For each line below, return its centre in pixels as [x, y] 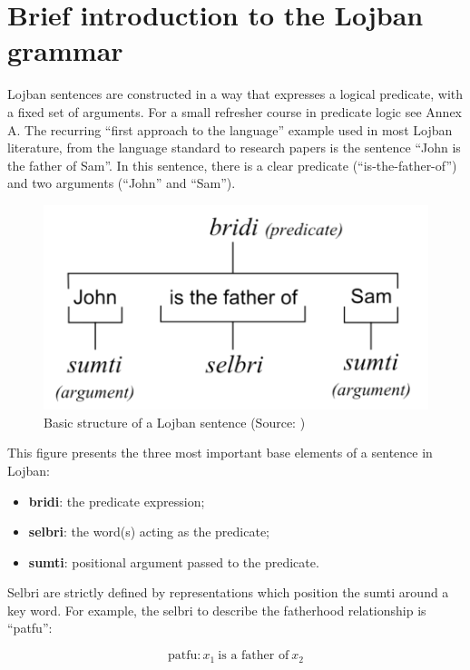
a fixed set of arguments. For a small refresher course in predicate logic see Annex [235, 111]
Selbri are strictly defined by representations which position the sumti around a [228, 592]
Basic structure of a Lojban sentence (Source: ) [175, 422]
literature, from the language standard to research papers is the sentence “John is [234, 148]
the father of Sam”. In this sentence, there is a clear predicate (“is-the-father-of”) [232, 165]
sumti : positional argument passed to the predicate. [174, 562]
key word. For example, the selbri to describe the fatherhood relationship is [217, 610]
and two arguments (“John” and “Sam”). [122, 183]
